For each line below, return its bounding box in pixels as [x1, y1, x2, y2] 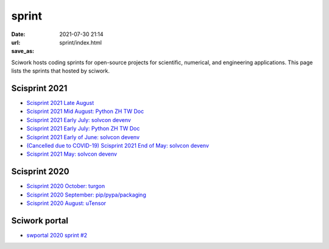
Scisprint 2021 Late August [26, 99, 94, 107]
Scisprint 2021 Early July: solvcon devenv [26, 116, 131, 123]
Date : [11, 31, 26, 38]
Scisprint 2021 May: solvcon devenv [26, 150, 118, 158]
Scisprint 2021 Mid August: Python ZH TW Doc [26, 107, 144, 115]
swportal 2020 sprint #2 [26, 231, 88, 239]
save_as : [11, 48, 35, 55]
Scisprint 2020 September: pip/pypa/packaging [26, 191, 146, 198]
